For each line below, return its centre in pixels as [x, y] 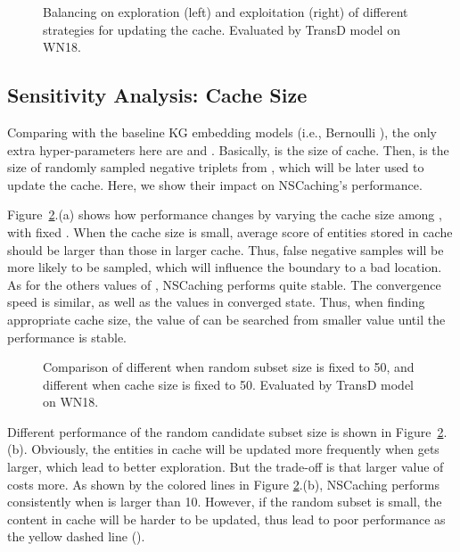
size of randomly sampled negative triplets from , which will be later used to [216, 167]
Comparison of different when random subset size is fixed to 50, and [229, 367]
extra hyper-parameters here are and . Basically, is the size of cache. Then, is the [228, 149]
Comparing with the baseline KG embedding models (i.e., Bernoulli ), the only [222, 132]
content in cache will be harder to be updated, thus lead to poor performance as [226, 519]
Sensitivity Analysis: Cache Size [157, 95]
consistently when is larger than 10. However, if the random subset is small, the [225, 502]
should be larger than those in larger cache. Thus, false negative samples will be [226, 249]
